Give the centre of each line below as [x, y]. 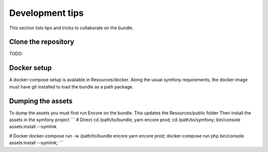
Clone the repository [42, 42]
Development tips [46, 13]
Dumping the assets [41, 101]
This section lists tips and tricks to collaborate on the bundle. [71, 28]
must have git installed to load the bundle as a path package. [71, 86]
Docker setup [31, 68]
